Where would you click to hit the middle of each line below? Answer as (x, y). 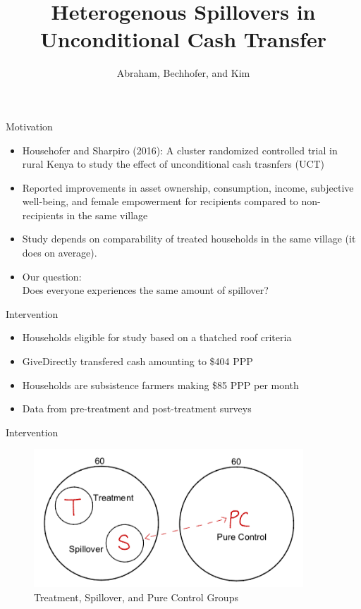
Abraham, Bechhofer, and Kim (183, 73)
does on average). (60, 253)
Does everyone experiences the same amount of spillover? (145, 290)
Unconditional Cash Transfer (183, 39)
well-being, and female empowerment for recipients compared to (160, 201)
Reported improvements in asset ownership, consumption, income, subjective (188, 187)
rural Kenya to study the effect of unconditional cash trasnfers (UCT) (173, 164)
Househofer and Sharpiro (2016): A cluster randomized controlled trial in (180, 150)
